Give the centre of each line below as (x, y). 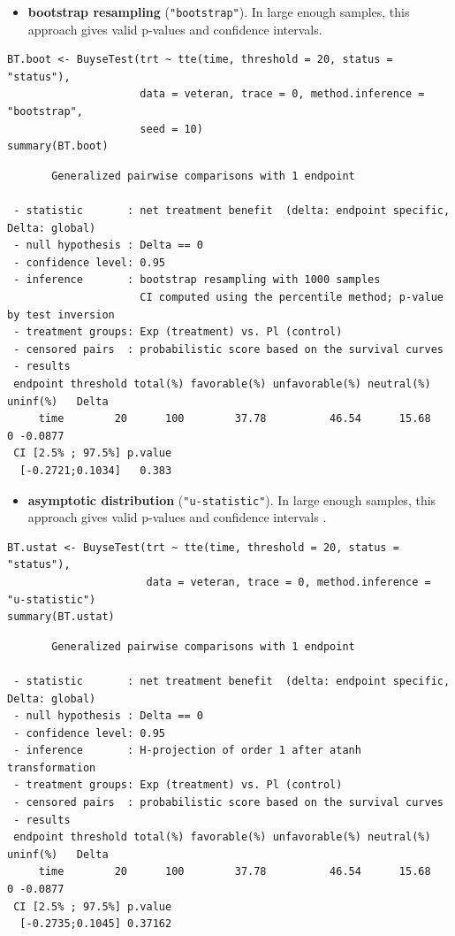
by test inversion (61, 315)
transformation (52, 767)
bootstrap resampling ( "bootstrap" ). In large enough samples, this (219, 12)
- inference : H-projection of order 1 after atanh (187, 751)
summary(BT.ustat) (61, 617)
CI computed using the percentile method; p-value (292, 297)
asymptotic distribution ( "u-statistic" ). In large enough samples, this (232, 499)
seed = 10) (171, 129)
